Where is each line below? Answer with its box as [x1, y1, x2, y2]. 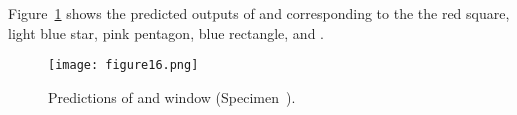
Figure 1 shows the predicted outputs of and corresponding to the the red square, [8, 3, 510, 23]
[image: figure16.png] [48, 58, 199, 73]
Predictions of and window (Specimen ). [48, 86, 296, 107]
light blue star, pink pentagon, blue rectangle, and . [8, 22, 324, 43]
